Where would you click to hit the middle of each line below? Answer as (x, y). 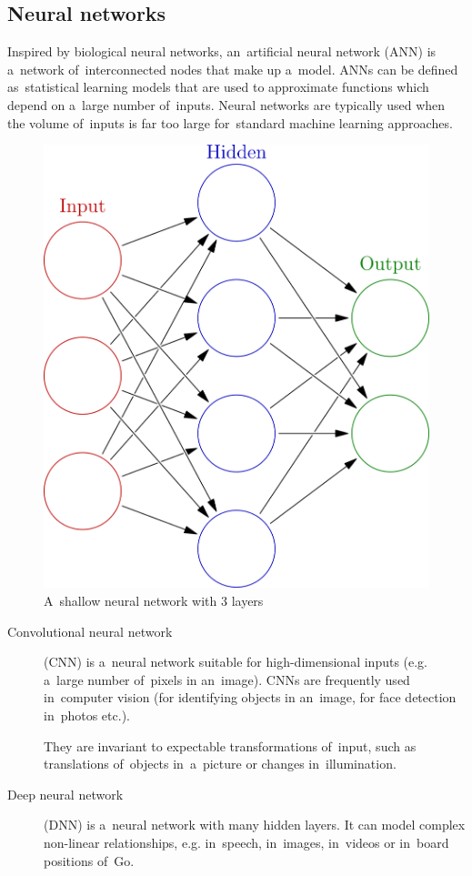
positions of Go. (89, 860)
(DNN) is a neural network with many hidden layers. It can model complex (255, 825)
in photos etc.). (87, 715)
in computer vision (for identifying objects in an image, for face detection (250, 697)
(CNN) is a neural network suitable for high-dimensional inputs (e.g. (236, 662)
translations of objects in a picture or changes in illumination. (220, 764)
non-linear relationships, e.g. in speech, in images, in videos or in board (246, 842)
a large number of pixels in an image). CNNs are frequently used (227, 679)
